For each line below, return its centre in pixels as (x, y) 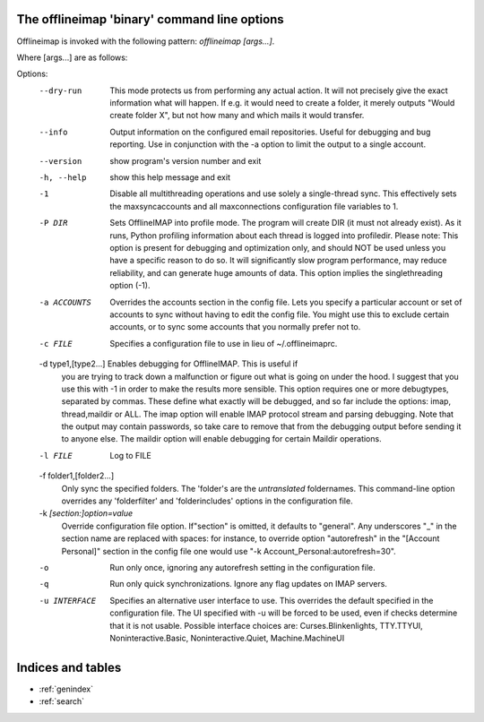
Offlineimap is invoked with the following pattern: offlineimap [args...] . (146, 41)
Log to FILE (130, 455)
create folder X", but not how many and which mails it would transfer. (237, 116)
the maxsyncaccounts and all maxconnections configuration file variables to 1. (254, 206)
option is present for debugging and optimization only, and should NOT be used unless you (278, 247)
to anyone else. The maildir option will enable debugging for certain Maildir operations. (221, 439)
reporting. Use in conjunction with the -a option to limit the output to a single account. (268, 144)
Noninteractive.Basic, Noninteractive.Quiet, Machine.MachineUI (227, 638)
